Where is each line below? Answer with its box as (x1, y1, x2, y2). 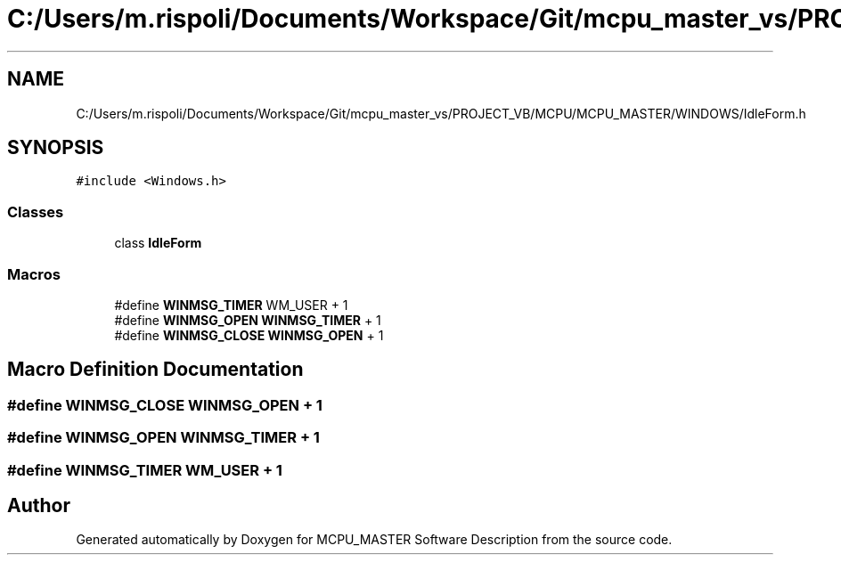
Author (7, 493, 70, 517)
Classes (7, 202, 64, 221)
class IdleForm (114, 235, 202, 251)
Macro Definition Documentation (7, 358, 304, 381)
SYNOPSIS (7, 136, 104, 159)
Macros (7, 265, 61, 283)
